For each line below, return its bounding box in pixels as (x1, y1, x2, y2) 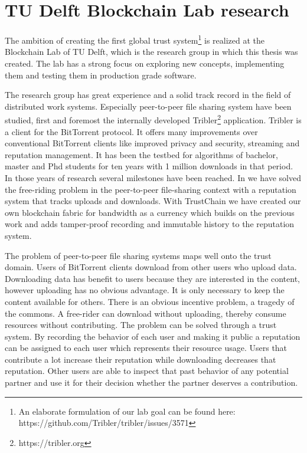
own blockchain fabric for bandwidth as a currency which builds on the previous (5, 206, 295, 218)
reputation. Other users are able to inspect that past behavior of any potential (5, 365, 289, 377)
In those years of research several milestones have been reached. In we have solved (5, 171, 301, 183)
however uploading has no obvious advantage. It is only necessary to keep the (5, 284, 285, 296)
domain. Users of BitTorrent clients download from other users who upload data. (5, 261, 297, 273)
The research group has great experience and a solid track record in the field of (5, 88, 291, 101)
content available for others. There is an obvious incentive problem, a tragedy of (5, 295, 295, 307)
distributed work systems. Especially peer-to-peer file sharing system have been (5, 100, 292, 112)
